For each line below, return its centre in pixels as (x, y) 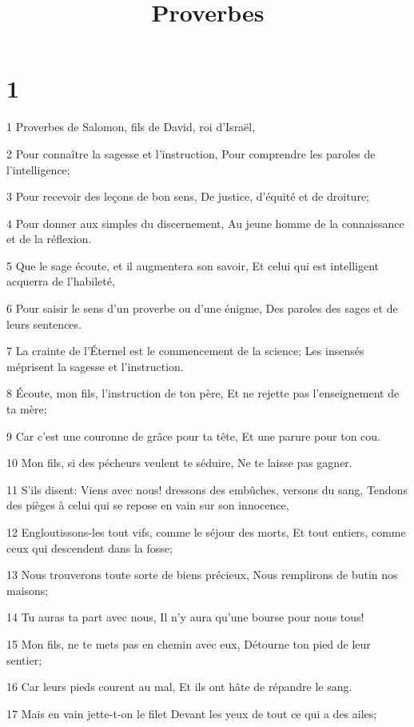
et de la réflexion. (49, 239)
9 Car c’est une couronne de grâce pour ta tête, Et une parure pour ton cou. (193, 435)
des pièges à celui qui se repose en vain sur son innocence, (148, 505)
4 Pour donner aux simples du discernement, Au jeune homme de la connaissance (205, 223)
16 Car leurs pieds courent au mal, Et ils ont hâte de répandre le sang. (179, 687)
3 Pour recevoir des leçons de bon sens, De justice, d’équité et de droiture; (188, 196)
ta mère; (27, 409)
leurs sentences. (44, 324)
